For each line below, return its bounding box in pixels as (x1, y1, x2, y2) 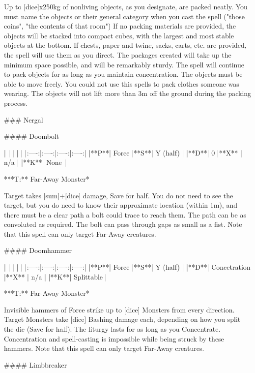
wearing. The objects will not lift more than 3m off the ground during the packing (4, 88, 252, 98)
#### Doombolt (4, 131, 59, 141)
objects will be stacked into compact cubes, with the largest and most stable (4, 30, 234, 40)
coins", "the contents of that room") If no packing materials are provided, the (4, 21, 236, 31)
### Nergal (4, 114, 43, 124)
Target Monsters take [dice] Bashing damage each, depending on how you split (4, 314, 241, 324)
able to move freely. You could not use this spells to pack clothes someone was (4, 78, 239, 89)
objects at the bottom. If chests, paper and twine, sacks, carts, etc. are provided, (4, 40, 247, 50)
